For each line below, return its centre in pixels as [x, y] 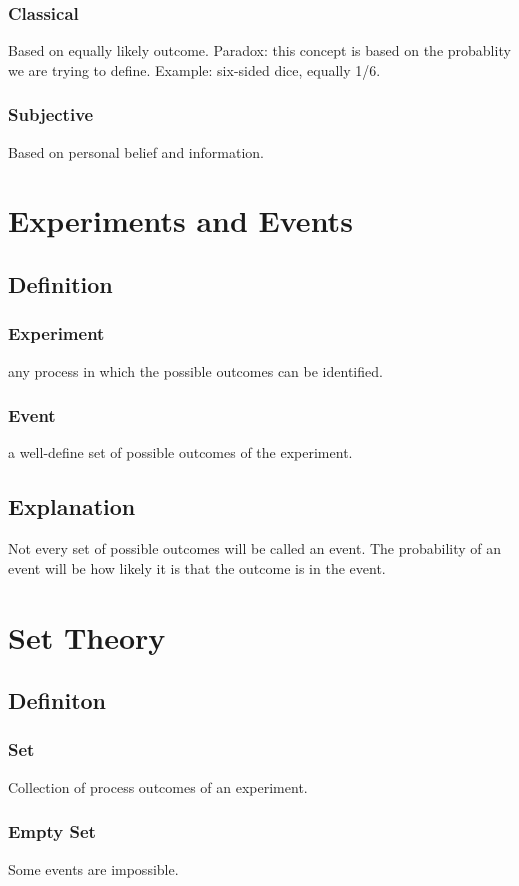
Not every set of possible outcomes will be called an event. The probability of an [255, 548]
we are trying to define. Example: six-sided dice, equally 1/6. [194, 69]
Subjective [51, 114]
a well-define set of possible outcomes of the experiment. [180, 452]
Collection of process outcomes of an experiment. [158, 786]
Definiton [57, 700]
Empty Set [52, 831]
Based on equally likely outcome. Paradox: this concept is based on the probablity [259, 50]
